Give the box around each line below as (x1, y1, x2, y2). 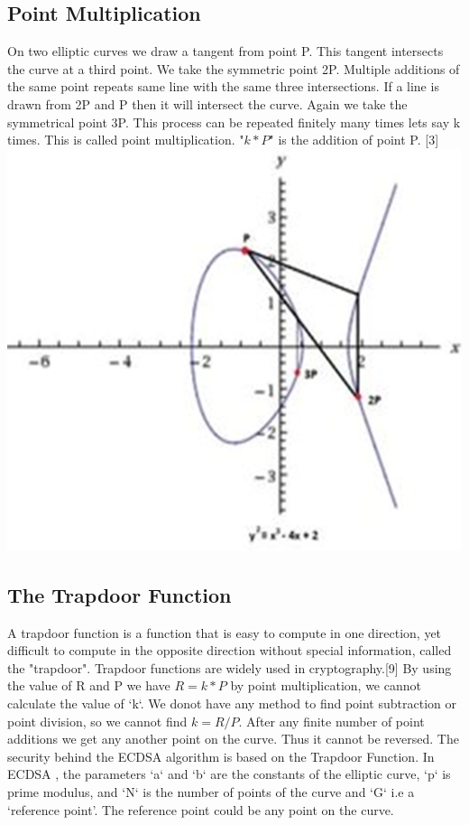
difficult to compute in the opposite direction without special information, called (7, 641, 452, 660)
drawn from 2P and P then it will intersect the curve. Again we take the (7, 94, 408, 113)
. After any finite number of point (238, 711, 425, 730)
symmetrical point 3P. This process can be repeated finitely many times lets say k (7, 112, 461, 131)
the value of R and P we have (7, 676, 170, 695)
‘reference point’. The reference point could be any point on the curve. (7, 800, 394, 819)
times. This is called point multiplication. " (7, 130, 244, 149)
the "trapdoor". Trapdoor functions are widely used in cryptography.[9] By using (7, 658, 452, 677)
